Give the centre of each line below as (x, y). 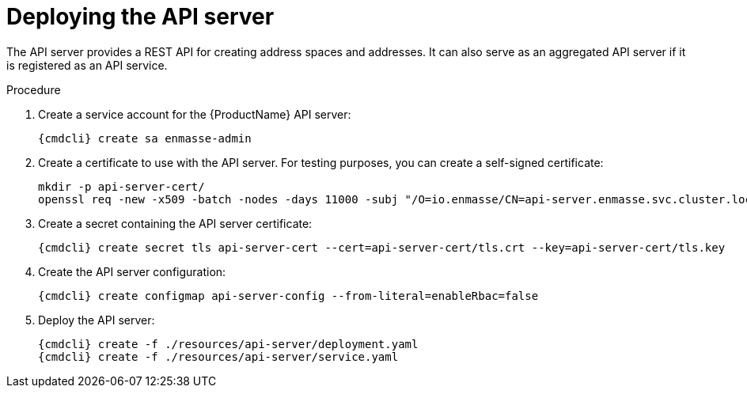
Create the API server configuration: (132, 271)
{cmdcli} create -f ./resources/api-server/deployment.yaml (228, 344)
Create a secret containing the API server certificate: (175, 223)
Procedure (34, 89)
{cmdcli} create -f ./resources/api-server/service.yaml (218, 356)
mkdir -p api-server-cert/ (121, 186)
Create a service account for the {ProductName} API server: (195, 114)
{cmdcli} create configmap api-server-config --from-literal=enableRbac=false (288, 295)
